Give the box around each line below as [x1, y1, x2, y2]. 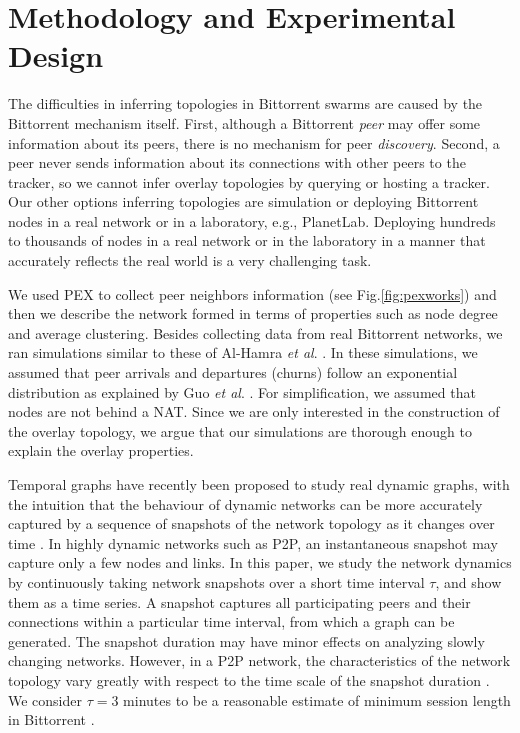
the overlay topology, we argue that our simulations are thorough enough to [8, 420, 472, 441]
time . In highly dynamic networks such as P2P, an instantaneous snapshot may [8, 532, 498, 553]
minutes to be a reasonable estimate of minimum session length [123, 689, 511, 710]
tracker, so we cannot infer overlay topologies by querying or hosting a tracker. [8, 171, 490, 192]
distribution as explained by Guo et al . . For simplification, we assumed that [8, 381, 476, 402]
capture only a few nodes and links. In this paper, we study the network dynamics [8, 552, 512, 573]
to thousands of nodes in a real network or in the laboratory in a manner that [8, 230, 486, 251]
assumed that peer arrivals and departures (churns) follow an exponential [8, 362, 458, 383]
